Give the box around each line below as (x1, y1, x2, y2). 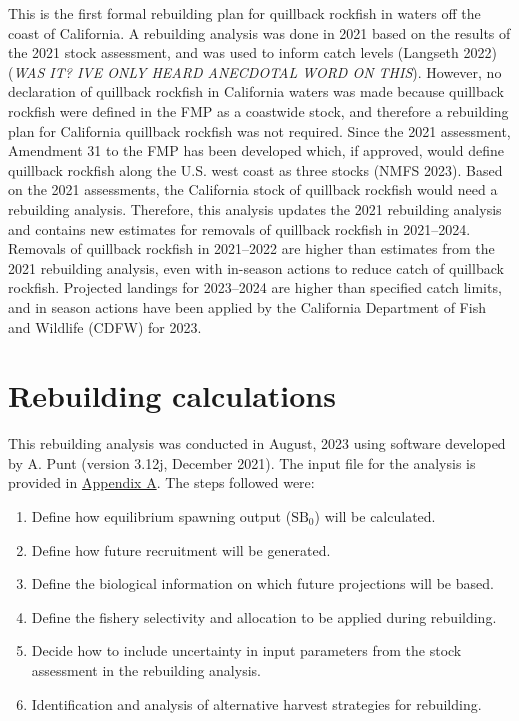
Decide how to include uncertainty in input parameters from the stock (31, 640, 462, 661)
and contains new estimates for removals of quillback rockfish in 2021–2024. (8, 218, 471, 239)
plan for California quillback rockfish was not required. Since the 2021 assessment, (8, 120, 511, 141)
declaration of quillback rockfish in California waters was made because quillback (8, 81, 504, 102)
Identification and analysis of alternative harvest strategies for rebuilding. (31, 693, 482, 714)
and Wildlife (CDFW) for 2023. (8, 316, 202, 337)
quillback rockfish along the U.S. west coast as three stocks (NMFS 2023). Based (8, 159, 503, 180)
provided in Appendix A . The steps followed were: (8, 472, 315, 493)
